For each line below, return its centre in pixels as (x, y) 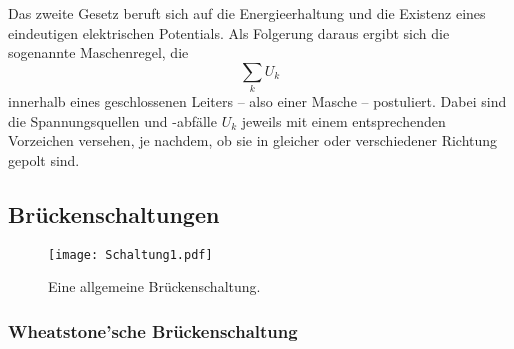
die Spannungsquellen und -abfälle (112, 120)
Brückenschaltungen (114, 213)
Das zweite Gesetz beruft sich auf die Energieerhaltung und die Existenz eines (247, 13)
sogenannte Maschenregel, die (98, 52)
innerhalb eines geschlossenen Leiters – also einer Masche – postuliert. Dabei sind (257, 101)
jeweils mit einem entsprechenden (343, 120)
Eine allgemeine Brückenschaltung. (154, 286)
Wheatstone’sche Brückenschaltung (153, 330)
